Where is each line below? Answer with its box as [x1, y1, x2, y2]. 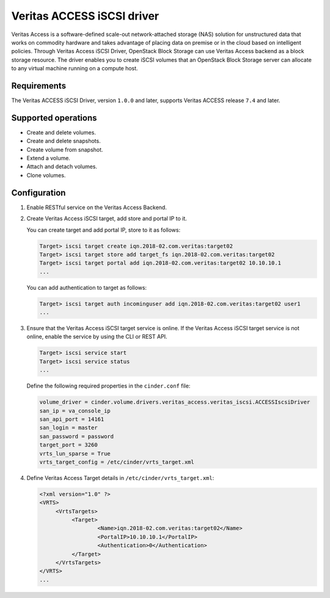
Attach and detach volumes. [26, 163, 98, 171]
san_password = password [39, 433, 114, 440]
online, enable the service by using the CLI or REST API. [26, 333, 167, 341]
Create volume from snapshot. [26, 146, 103, 153]
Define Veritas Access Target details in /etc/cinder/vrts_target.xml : [26, 474, 215, 481]
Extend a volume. [26, 155, 70, 162]
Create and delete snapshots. [26, 138, 101, 145]
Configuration [11, 187, 66, 198]
